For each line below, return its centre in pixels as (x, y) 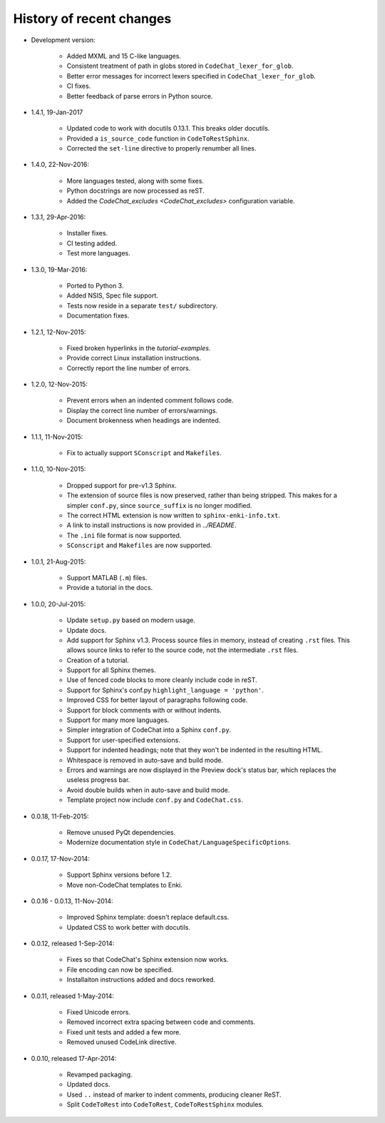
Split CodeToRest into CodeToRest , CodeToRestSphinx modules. (165, 1104)
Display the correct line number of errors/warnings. (142, 410)
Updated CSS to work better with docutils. (128, 927)
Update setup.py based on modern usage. (131, 620)
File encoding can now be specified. (120, 970)
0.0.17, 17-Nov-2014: (61, 858)
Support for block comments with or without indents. (144, 710)
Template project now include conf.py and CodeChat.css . (155, 800)
